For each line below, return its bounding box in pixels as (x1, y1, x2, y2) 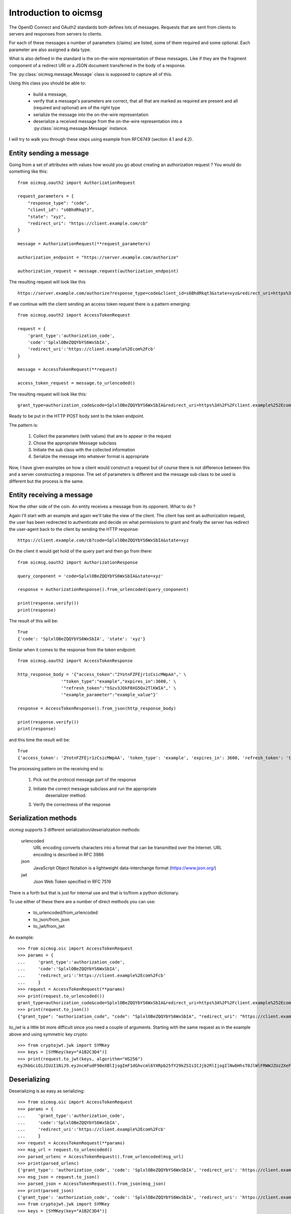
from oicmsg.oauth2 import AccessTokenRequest (17, 312, 130, 318)
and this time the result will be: (9, 737, 70, 742)
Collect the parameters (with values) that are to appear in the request (33, 433, 172, 439)
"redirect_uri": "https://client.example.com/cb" (27, 221, 148, 226)
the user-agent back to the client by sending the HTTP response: (9, 526, 139, 532)
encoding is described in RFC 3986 (33, 851, 104, 857)
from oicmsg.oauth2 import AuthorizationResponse (17, 559, 138, 565)
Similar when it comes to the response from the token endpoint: (9, 647, 136, 653)
